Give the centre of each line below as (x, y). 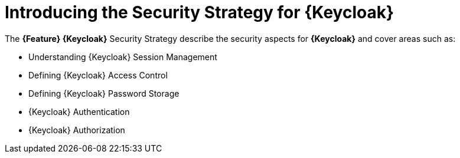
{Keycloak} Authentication (79, 111)
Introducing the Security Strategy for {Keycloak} (200, 12)
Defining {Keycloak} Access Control (98, 75)
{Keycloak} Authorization (77, 130)
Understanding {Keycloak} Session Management (123, 57)
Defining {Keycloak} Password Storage (104, 93)
